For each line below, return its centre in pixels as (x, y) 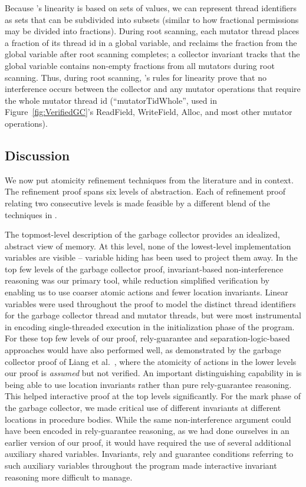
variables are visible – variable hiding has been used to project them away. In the (151, 257)
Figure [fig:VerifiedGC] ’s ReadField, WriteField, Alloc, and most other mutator (149, 112)
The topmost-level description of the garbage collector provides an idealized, (142, 234)
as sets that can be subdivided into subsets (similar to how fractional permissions (152, 19)
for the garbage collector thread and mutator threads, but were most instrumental (153, 315)
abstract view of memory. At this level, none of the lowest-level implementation (148, 246)
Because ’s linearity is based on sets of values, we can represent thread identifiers (151, 8)
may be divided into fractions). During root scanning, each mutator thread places (152, 31)
